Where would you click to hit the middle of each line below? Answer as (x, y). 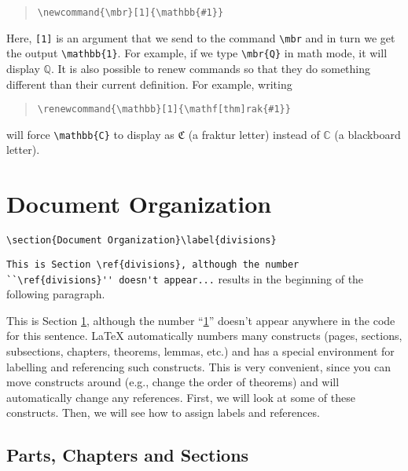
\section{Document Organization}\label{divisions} (142, 241)
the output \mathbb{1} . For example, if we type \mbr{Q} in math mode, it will (197, 53)
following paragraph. (56, 294)
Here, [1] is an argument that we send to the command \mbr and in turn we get (201, 37)
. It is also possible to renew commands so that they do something (211, 68)
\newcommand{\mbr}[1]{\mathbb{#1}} (130, 13)
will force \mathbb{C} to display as (90, 134)
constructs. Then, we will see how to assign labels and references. (163, 413)
